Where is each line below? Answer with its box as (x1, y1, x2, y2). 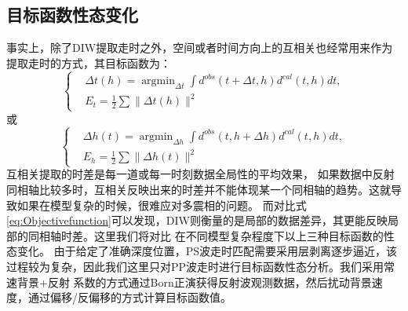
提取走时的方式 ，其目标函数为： (6, 54, 171, 71)
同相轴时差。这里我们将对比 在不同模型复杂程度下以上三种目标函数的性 (27, 227, 395, 243)
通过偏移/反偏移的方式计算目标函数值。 (27, 289, 231, 306)
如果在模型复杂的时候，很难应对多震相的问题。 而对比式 (16, 196, 307, 213)
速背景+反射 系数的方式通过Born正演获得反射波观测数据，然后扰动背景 (6, 273, 372, 290)
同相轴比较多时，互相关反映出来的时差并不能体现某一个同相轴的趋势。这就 (6, 181, 391, 197)
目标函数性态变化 (6, 2, 138, 27)
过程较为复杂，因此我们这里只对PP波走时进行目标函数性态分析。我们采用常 (6, 258, 395, 274)
